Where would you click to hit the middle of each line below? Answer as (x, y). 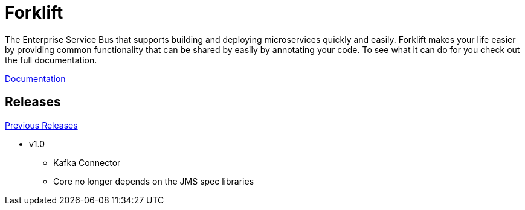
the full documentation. (51, 60)
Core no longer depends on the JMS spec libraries (154, 181)
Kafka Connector (87, 162)
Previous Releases (41, 125)
